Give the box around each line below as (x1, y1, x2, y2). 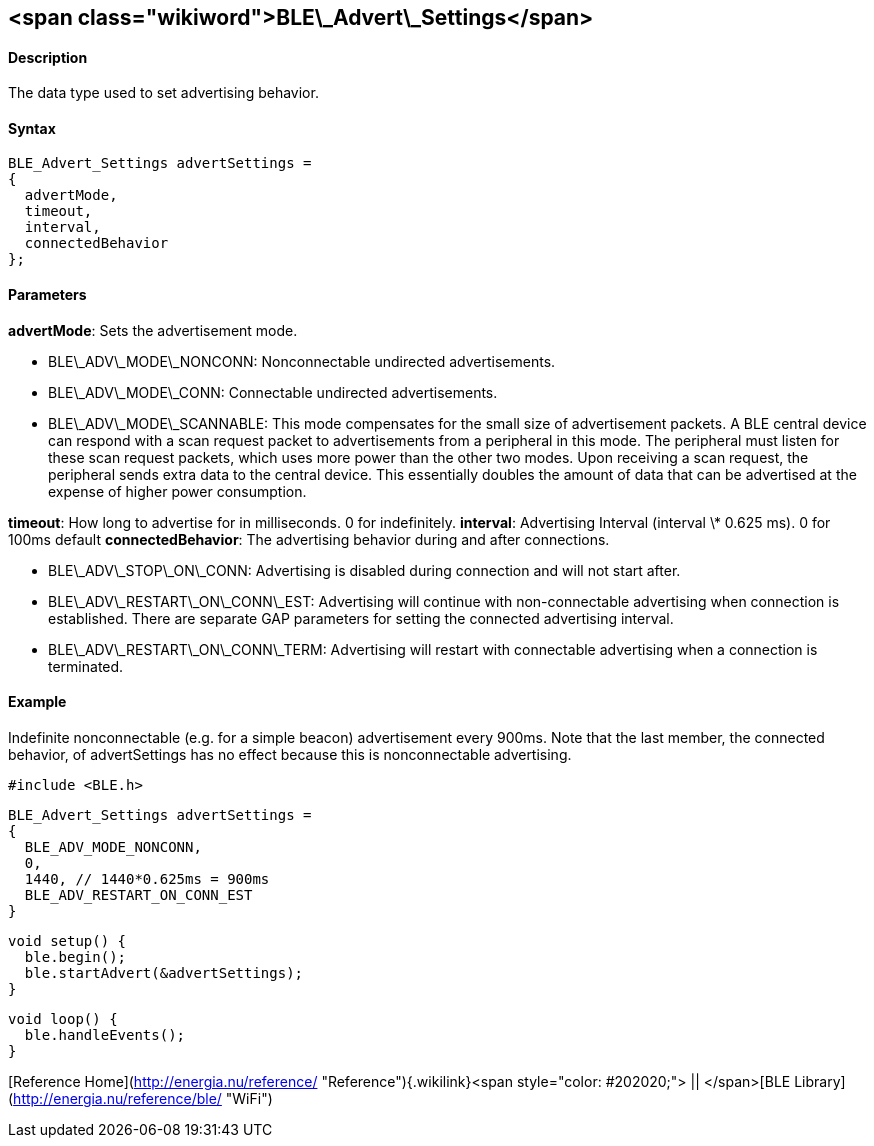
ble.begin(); (24, 948, 127, 965)
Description (8, 48, 88, 66)
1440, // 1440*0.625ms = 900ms (24, 870, 270, 887)
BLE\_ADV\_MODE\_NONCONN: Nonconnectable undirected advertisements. (48, 352, 556, 370)
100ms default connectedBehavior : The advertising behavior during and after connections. (8, 530, 610, 548)
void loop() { (8, 1010, 118, 1027)
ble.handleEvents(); (24, 1026, 186, 1043)
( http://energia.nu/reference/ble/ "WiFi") (8, 1089, 273, 1107)
